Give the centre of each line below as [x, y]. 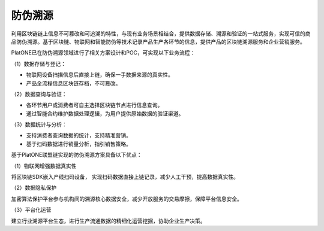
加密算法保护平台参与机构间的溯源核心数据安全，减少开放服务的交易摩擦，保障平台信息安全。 [127, 199]
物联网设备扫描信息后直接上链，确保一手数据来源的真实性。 [100, 75]
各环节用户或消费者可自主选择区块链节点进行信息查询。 [94, 105]
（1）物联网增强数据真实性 [44, 166]
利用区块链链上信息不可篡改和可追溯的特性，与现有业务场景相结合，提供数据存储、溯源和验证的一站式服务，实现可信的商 [161, 34]
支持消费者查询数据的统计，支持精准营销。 [79, 135]
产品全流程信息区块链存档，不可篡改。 [73, 83]
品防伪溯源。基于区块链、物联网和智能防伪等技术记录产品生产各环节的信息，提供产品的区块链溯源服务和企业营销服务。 [158, 41]
